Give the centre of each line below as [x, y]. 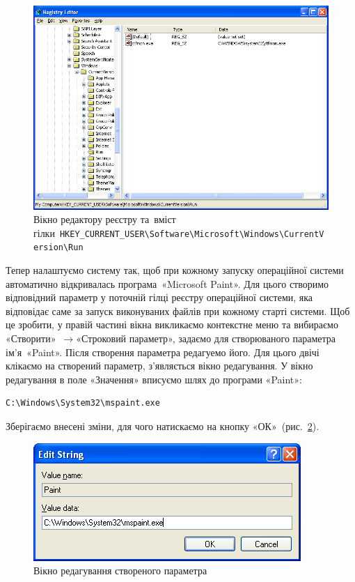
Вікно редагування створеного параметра [120, 570]
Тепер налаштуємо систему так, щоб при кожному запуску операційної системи [175, 270]
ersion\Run [58, 248]
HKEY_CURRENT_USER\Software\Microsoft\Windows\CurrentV [192, 234]
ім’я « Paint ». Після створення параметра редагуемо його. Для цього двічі [163, 352]
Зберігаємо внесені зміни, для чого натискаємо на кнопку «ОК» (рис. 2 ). [163, 426]
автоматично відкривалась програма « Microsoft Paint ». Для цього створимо [167, 283]
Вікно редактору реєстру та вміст [105, 219]
